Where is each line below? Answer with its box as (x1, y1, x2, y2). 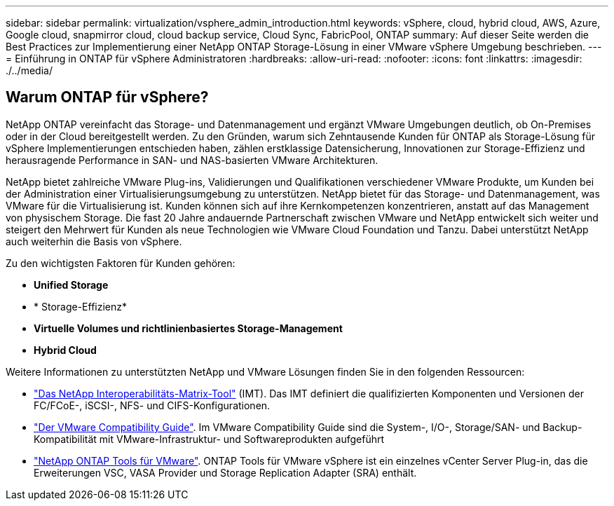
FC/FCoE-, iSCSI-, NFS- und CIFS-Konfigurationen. (34, 399, 271, 411)
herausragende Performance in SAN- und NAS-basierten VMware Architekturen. (6, 153, 378, 166)
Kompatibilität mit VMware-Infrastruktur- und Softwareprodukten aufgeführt (34, 432, 385, 445)
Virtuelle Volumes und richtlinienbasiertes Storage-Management (34, 322, 343, 334)
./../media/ (6, 64, 53, 76)
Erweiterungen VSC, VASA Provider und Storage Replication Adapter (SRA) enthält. (34, 466, 417, 479)
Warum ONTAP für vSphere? (6, 88, 209, 107)
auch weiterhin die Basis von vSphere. (6, 235, 182, 247)
